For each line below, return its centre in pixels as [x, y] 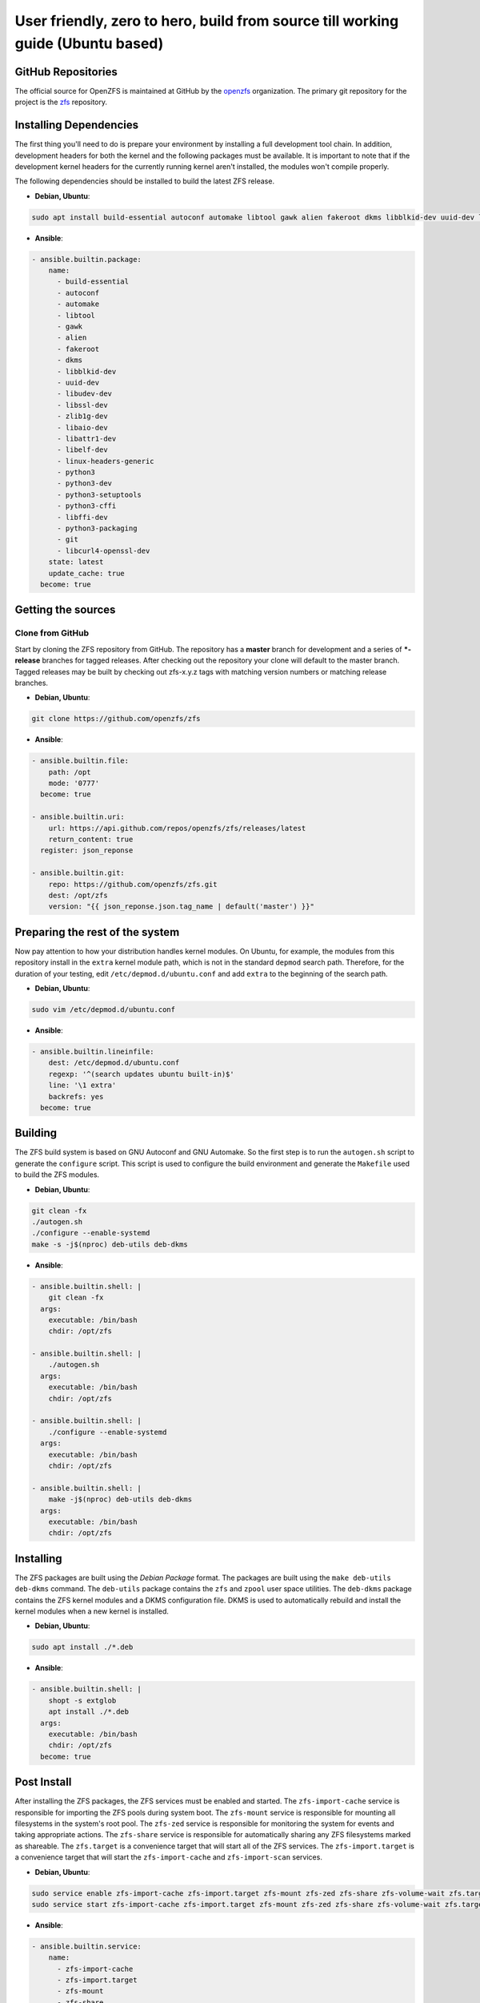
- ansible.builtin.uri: [78, 817]
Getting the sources [65, 610]
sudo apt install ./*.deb [82, 1647]
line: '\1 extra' [82, 1085]
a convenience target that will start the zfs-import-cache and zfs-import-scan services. [169, 1857]
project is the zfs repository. [61, 102]
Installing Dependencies [77, 125]
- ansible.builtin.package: [86, 259]
